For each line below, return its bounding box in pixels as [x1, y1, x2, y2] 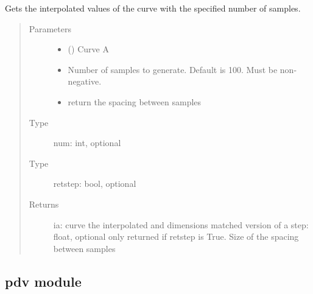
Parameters [29, 22, 71, 35]
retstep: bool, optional [53, 177, 136, 190]
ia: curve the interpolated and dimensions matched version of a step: [53, 218, 309, 231]
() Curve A [68, 43, 109, 55]
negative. [68, 75, 102, 88]
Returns [29, 197, 59, 210]
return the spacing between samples [68, 95, 202, 108]
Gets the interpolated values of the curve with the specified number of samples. [5, 2, 301, 14]
